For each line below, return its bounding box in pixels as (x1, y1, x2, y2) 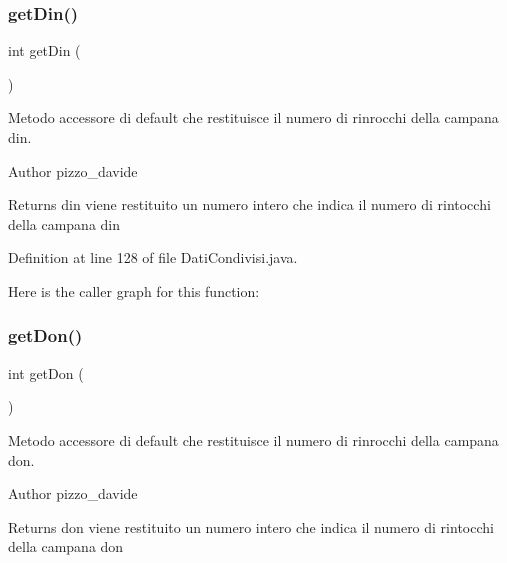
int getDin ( (8, 40, 81, 61)
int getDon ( (8, 362, 84, 383)
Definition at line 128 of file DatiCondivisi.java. (8, 247, 298, 268)
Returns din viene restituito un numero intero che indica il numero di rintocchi (8, 194, 491, 215)
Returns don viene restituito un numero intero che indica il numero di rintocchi (8, 516, 494, 537)
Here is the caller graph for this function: (8, 280, 260, 301)
